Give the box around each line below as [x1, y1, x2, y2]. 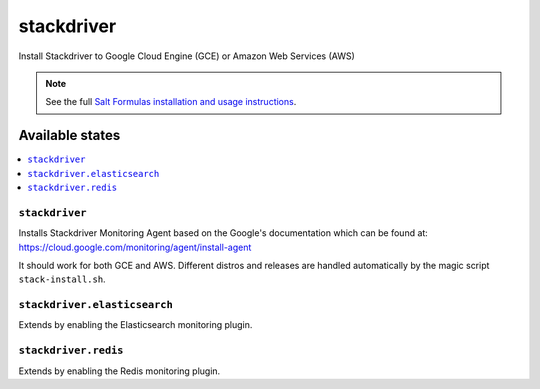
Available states [18, 127, 121, 144]
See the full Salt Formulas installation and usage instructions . [45, 96, 297, 108]
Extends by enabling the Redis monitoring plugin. [18, 365, 221, 377]
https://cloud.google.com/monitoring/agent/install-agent [18, 241, 252, 253]
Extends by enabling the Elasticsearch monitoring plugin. [18, 319, 253, 331]
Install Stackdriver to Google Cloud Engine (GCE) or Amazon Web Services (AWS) [18, 50, 355, 62]
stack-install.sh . [18, 273, 106, 285]
